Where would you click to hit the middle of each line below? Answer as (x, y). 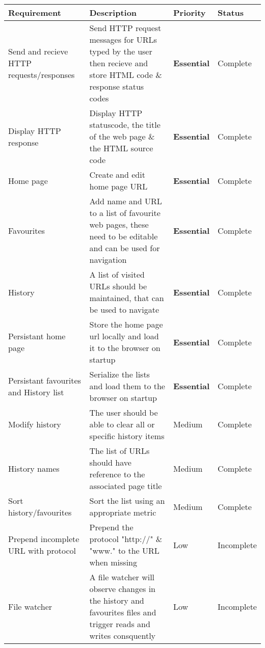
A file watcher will (122, 577)
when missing (113, 562)
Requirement (35, 12)
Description (113, 12)
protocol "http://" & (126, 539)
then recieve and (119, 63)
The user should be (124, 412)
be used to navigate (124, 309)
